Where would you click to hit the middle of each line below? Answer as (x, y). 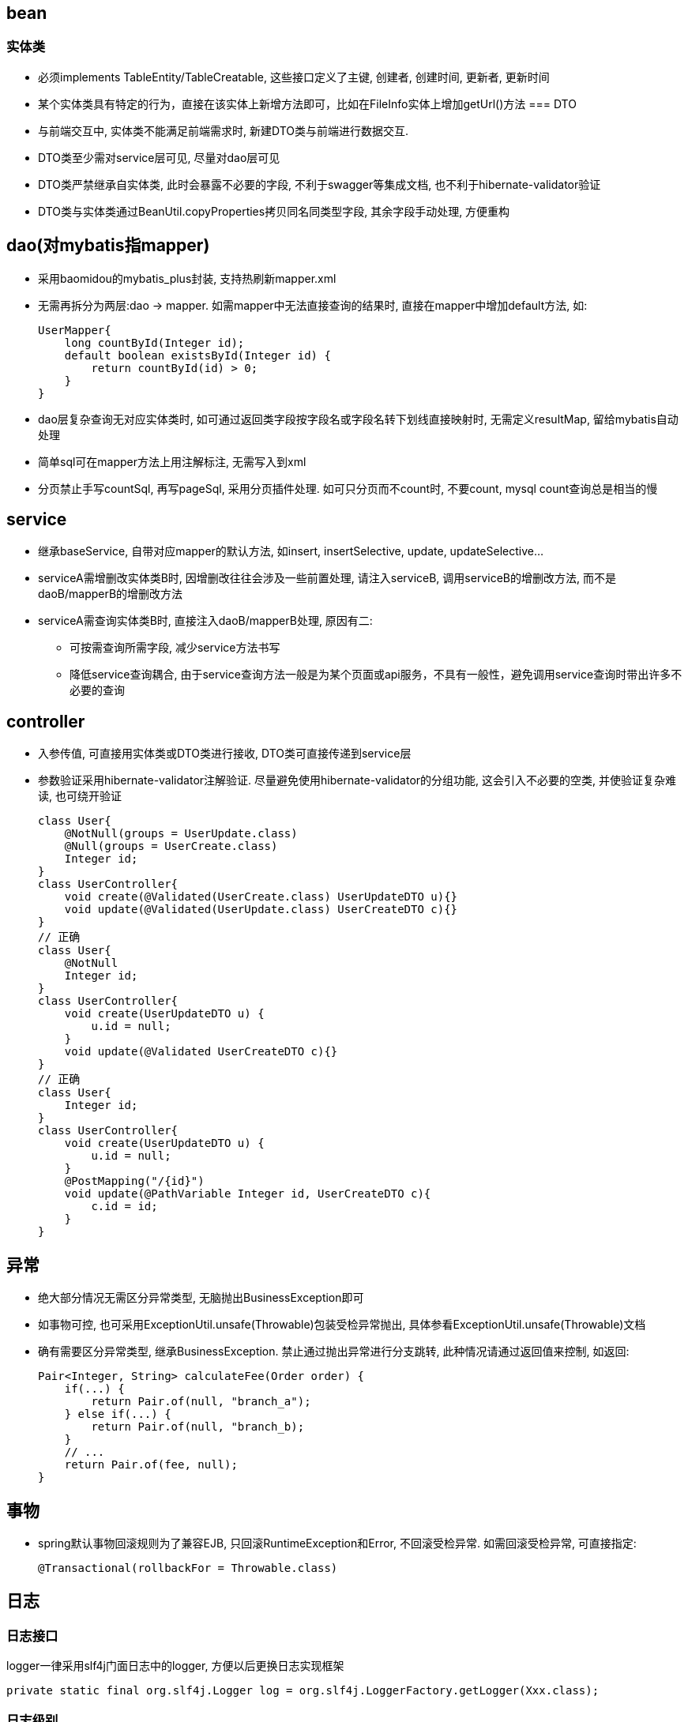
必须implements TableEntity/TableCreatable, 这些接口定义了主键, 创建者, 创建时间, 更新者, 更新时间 (294, 77)
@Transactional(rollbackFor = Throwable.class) (188, 1568)
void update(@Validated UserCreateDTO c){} (201, 1052)
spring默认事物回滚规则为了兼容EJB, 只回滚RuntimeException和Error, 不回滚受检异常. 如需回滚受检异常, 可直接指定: (337, 1543)
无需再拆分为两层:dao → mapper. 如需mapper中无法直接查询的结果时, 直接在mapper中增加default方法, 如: (313, 305)
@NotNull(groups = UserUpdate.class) (181, 834)
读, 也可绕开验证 (80, 796)
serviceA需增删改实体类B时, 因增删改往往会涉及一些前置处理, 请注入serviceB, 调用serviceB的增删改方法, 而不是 (327, 578)
